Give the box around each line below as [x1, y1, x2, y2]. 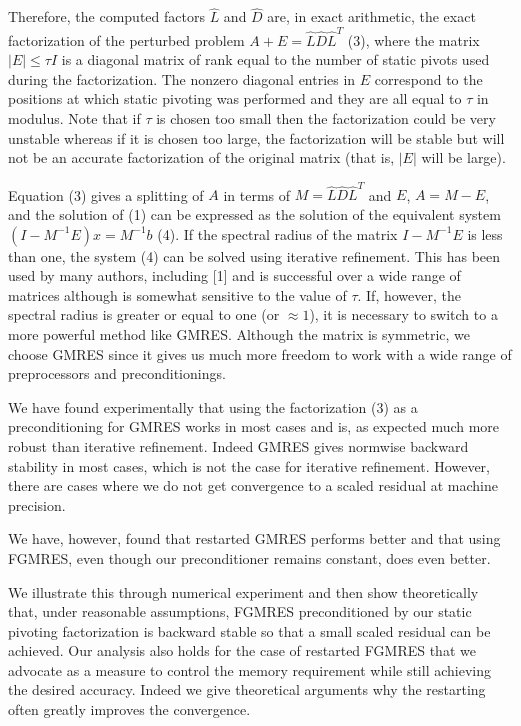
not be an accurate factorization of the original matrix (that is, [8, 147, 395, 168]
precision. [8, 494, 66, 515]
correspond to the [374, 68, 483, 89]
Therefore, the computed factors [8, 6, 205, 27]
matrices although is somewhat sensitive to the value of [8, 284, 347, 305]
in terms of [223, 184, 291, 205]
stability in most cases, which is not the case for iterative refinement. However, [8, 455, 490, 476]
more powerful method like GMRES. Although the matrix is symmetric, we [8, 323, 471, 344]
